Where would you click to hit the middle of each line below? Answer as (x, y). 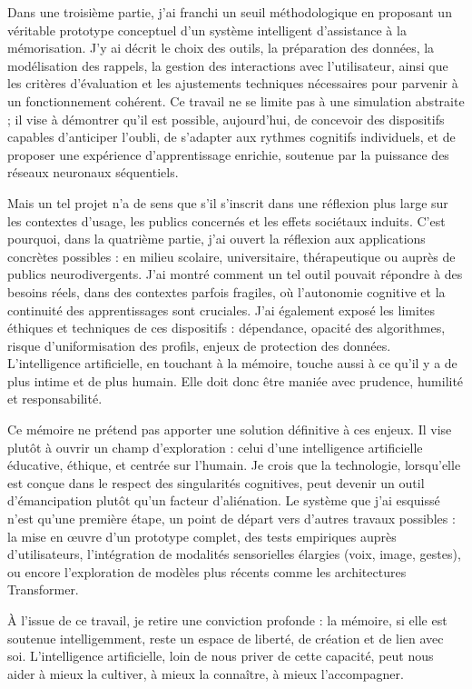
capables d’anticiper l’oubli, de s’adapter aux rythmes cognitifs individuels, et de (231, 137)
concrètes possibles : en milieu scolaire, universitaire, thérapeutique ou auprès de (231, 256)
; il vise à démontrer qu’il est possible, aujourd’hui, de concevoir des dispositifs (226, 119)
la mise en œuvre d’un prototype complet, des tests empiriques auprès (202, 536)
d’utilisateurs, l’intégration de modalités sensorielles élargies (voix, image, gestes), (234, 554)
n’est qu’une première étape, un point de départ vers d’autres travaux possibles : (231, 519)
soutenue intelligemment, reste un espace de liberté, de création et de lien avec (226, 638)
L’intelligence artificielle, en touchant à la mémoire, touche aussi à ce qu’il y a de (232, 363)
